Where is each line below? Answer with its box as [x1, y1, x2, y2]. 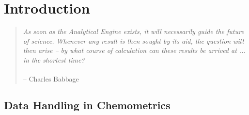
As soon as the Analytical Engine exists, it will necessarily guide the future [23, 26, 244, 36]
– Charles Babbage [23, 74, 79, 84]
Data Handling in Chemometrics [4, 98, 171, 113]
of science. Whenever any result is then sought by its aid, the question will [23, 35, 244, 46]
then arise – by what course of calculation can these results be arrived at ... [23, 45, 246, 55]
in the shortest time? [23, 54, 85, 65]
